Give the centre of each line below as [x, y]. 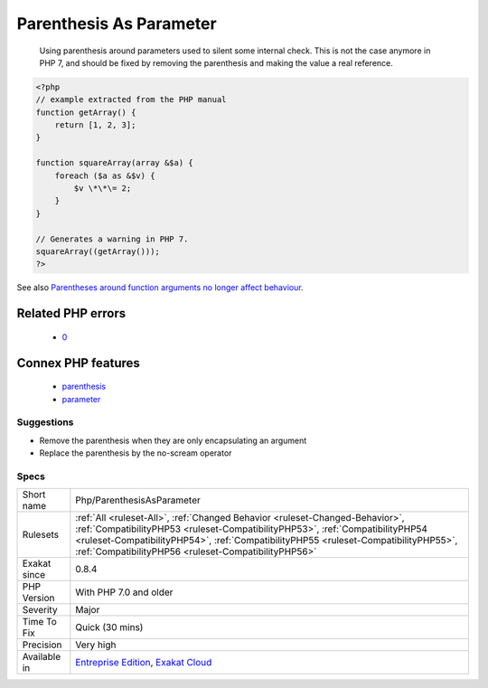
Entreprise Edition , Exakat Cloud [144, 663]
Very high [96, 645]
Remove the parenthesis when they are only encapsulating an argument [173, 440]
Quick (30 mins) [109, 627]
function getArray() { [86, 112]
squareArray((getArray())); [98, 252]
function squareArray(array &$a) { [114, 163]
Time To [40, 622]
